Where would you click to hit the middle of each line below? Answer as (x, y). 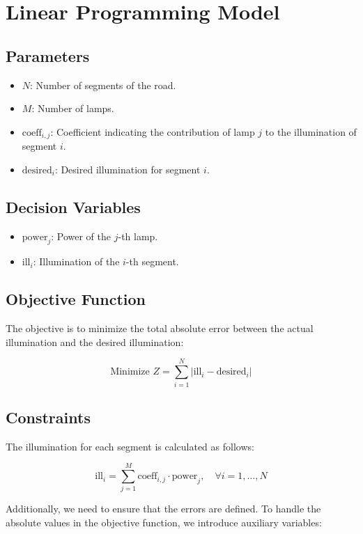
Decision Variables (73, 206)
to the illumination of (311, 131)
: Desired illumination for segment (128, 169)
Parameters (48, 55)
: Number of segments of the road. (103, 85)
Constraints (48, 417)
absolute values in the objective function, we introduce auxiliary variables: (164, 523)
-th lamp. (138, 236)
